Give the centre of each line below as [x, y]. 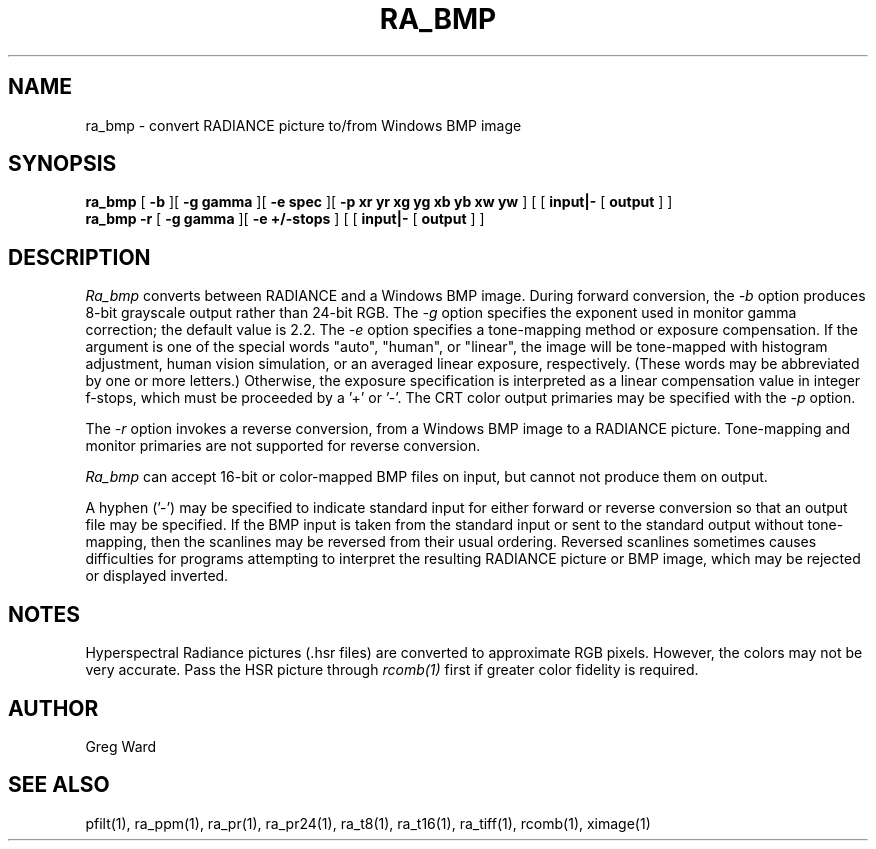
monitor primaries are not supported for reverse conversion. [283, 446]
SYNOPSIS [62, 164]
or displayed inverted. [157, 576]
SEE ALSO [59, 785]
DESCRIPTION [79, 257]
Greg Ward [121, 746]
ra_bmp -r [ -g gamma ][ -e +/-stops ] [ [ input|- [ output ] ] [285, 219]
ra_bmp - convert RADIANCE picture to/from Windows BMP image [303, 125]
